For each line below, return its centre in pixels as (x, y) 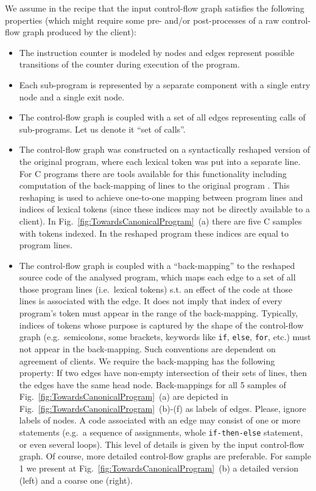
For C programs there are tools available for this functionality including (153, 173)
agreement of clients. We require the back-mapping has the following (147, 360)
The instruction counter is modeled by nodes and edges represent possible (157, 52)
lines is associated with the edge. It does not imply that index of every (151, 301)
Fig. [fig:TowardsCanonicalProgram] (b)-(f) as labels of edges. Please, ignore (163, 408)
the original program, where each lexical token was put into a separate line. (160, 161)
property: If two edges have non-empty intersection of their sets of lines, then (163, 373)
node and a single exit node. (72, 96)
